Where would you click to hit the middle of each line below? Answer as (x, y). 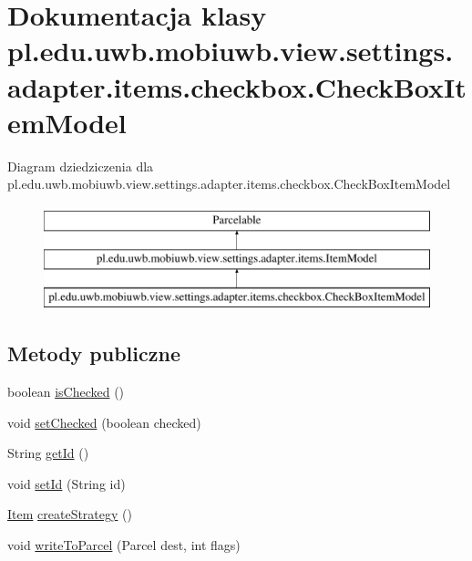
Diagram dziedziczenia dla (81, 166)
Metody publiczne (94, 353)
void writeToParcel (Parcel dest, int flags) (124, 545)
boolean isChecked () (66, 392)
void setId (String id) (67, 483)
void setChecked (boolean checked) (104, 422)
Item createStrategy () (70, 514)
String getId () (48, 453)
